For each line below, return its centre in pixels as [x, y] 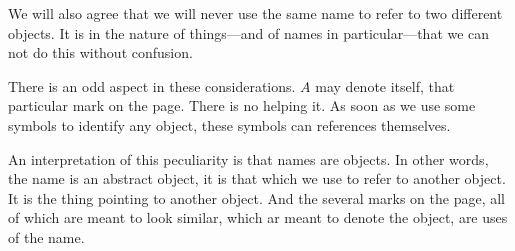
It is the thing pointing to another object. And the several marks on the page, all [256, 197]
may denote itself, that [385, 85]
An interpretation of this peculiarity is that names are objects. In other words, [248, 158]
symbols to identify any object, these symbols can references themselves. [229, 124]
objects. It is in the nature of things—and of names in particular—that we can [249, 32]
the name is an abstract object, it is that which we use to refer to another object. [257, 178]
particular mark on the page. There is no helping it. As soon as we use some [242, 105]
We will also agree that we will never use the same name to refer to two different [255, 13]
